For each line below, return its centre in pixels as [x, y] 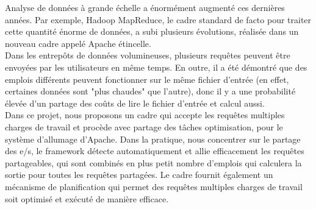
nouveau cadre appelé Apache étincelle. [78, 43]
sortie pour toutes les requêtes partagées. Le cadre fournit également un [139, 175]
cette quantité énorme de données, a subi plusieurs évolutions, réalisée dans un [152, 31]
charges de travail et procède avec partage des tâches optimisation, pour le [144, 126]
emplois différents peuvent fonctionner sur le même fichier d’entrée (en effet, [147, 79]
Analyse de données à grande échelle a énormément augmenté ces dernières [145, 7]
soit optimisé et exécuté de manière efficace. [87, 198]
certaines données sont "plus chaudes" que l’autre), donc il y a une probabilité [150, 91]
